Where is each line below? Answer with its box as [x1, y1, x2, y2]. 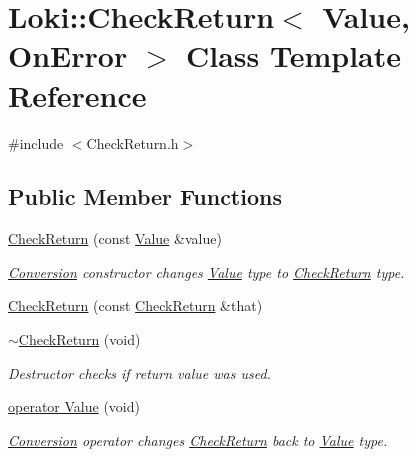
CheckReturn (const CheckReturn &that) [8, 295, 263, 316]
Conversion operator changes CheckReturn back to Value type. [8, 429, 388, 450]
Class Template [185, 35, 401, 76]
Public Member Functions [8, 181, 282, 212]
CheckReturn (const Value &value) [8, 228, 222, 249]
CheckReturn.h [86, 132, 179, 153]
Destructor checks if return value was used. [8, 362, 271, 383]
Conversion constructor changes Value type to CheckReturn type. [8, 261, 405, 282]
